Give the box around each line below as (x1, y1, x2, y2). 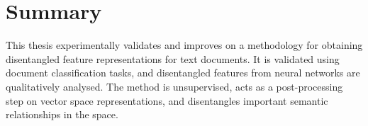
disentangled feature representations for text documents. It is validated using (6, 51, 340, 66)
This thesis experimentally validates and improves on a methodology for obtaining (6, 38, 363, 52)
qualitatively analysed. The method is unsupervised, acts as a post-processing (6, 79, 343, 93)
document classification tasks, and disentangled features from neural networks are (6, 65, 360, 80)
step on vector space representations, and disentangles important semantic (6, 93, 328, 108)
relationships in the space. (6, 107, 118, 122)
